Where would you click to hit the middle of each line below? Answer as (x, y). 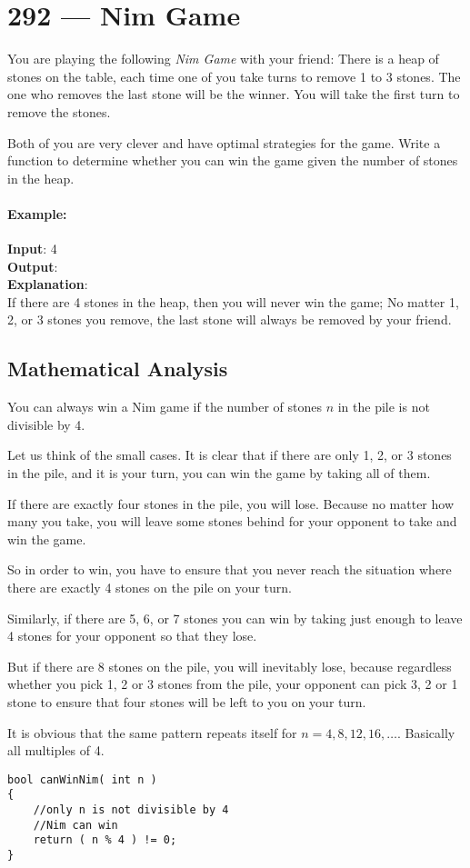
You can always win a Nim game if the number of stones (165, 407)
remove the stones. (59, 111)
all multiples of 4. (56, 750)
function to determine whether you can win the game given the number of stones (233, 160)
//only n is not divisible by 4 (131, 810)
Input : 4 (32, 249)
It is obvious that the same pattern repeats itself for (152, 732)
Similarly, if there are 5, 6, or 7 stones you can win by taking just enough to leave (235, 618)
